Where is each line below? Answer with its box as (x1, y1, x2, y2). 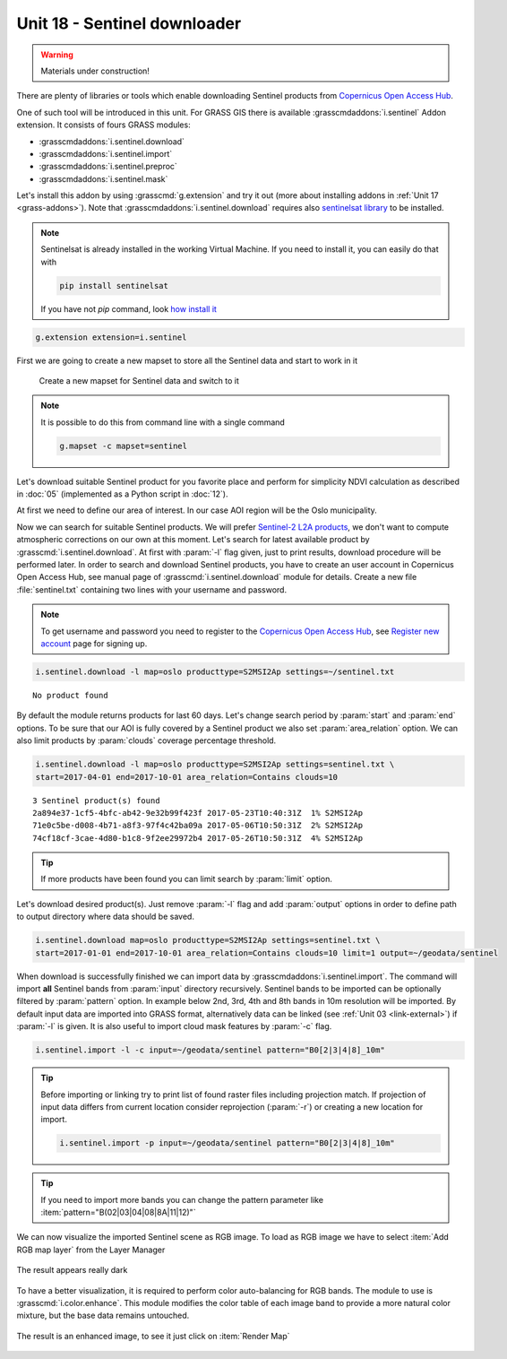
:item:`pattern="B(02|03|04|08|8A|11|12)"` (40, 1207, 196, 1218)
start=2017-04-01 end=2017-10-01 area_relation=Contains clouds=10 (35, 772, 339, 782)
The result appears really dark (16, 1265, 128, 1276)
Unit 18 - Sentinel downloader (16, 13, 242, 33)
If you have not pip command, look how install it (40, 303, 217, 314)
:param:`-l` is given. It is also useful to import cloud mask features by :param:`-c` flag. (16, 1021, 332, 1032)
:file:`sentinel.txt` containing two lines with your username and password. (16, 584, 287, 595)
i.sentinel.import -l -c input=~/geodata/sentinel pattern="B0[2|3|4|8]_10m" (35, 1045, 385, 1055)
